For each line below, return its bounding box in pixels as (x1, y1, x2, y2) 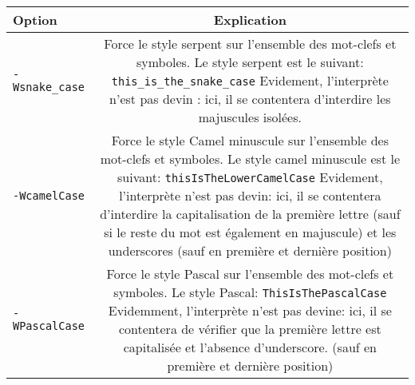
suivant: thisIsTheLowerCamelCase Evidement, (117, 168, 383, 186)
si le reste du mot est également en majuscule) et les (104, 223, 397, 241)
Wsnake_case (13, 80, 85, 93)
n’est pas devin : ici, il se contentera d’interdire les (109, 89, 391, 108)
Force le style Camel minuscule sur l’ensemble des (111, 131, 389, 149)
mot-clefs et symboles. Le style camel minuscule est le (100, 149, 400, 168)
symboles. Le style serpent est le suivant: (136, 53, 364, 71)
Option (13, 10, 57, 29)
